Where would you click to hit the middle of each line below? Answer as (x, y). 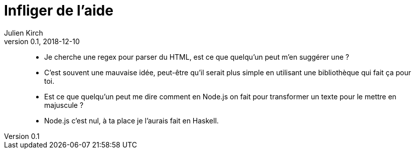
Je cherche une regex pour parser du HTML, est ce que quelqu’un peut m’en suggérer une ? (197, 57)
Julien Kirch (24, 33)
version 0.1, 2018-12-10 (42, 41)
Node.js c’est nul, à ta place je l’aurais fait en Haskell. (131, 120)
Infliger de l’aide (59, 11)
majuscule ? (64, 105)
